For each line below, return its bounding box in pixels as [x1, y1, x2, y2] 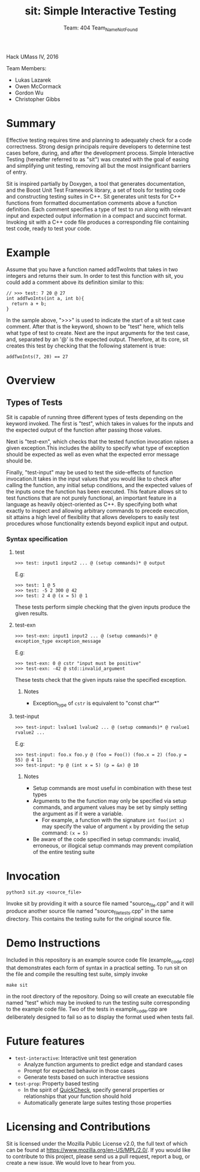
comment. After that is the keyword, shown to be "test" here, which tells [6, 323, 184, 330]
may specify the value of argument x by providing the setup [41, 823, 189, 830]
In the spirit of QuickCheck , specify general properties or [23, 1086, 165, 1093]
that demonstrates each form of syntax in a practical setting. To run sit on [6, 964, 187, 971]
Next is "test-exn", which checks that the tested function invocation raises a [6, 438, 193, 445]
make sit [6, 982, 28, 988]
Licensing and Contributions [6, 1120, 151, 1134]
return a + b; [11, 301, 47, 307]
